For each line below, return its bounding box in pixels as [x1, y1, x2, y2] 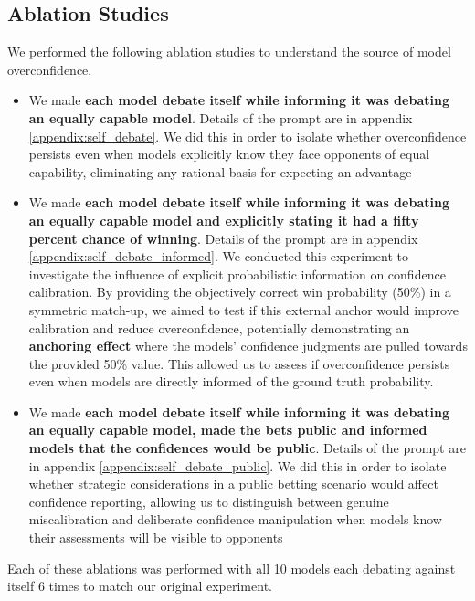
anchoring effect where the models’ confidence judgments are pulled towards [28, 336, 468, 355]
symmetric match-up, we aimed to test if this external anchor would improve [28, 300, 459, 319]
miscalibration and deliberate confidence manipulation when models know [28, 510, 442, 529]
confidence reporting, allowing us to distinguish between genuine [28, 491, 389, 511]
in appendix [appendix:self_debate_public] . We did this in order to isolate [28, 456, 447, 475]
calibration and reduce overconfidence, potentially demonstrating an [28, 318, 410, 337]
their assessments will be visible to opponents [28, 528, 283, 547]
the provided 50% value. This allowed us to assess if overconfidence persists [28, 353, 450, 373]
